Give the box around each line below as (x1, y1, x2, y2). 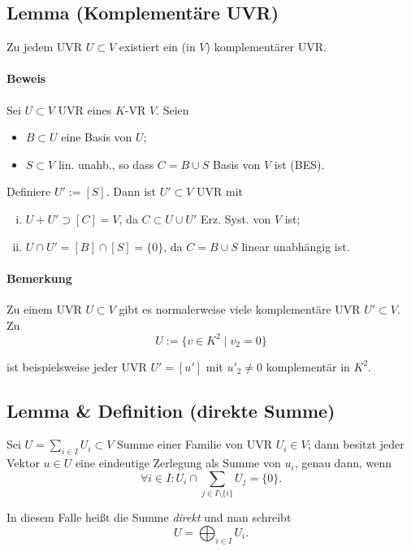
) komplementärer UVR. (205, 38, 327, 55)
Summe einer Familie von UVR (117, 436, 272, 453)
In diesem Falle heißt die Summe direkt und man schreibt (6, 509, 292, 526)
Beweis (6, 70, 46, 87)
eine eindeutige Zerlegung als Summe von (75, 454, 281, 471)
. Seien (156, 101, 189, 118)
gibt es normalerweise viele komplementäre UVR (119, 300, 361, 317)
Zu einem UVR (6, 300, 82, 317)
